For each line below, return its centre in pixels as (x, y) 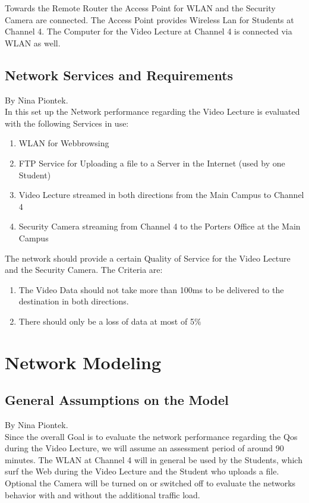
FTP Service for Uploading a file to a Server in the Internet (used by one (152, 163)
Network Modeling (83, 362)
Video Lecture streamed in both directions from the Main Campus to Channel (161, 195)
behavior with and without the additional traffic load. (103, 494)
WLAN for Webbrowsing (64, 143)
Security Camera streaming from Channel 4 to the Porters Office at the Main (160, 226)
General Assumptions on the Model (117, 400)
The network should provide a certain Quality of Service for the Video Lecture (148, 258)
